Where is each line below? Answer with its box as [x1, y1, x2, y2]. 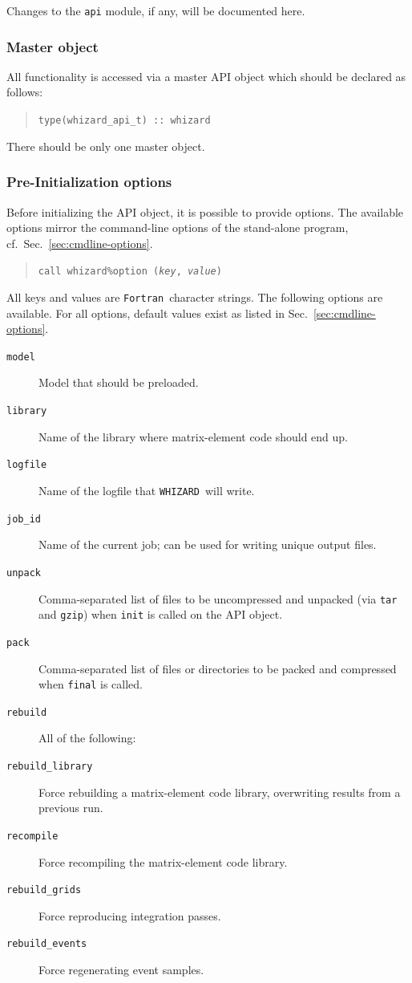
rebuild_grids [6, 884, 82, 896]
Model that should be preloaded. [38, 374, 199, 391]
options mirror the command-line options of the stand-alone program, [6, 219, 349, 236]
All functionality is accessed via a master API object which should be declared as [6, 67, 406, 84]
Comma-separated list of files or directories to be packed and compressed [38, 660, 397, 676]
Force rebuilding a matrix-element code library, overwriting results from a [38, 783, 401, 800]
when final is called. [38, 676, 143, 693]
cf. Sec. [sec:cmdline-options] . [6, 234, 153, 251]
